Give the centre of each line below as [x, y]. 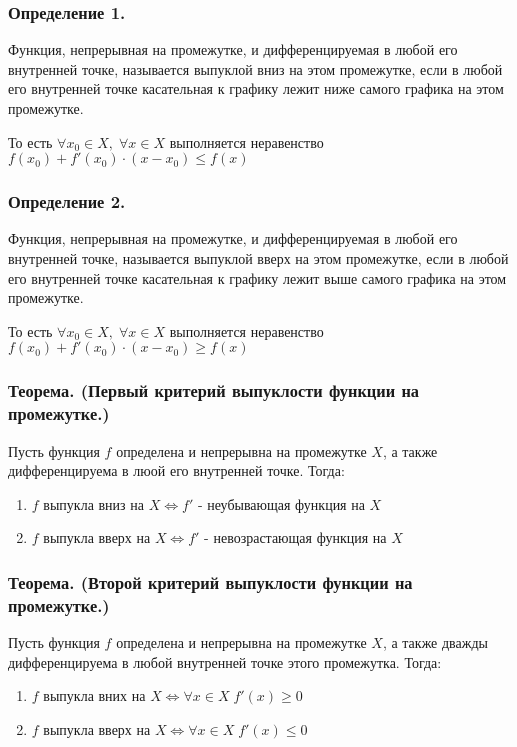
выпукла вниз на [93, 503]
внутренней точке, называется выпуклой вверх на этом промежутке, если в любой [258, 258]
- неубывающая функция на [281, 503]
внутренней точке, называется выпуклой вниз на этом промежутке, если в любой [255, 68]
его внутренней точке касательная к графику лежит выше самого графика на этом [257, 277]
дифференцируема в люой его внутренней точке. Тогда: [176, 470]
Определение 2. [67, 201]
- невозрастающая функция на [295, 537]
